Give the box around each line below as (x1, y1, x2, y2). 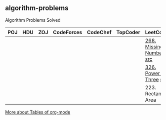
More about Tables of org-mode (5, 109, 71, 115)
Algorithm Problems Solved (5, 17, 61, 23)
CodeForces (53, 29, 83, 36)
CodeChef (87, 29, 112, 36)
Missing (145, 43, 164, 50)
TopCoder (116, 29, 141, 36)
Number (145, 49, 164, 56)
